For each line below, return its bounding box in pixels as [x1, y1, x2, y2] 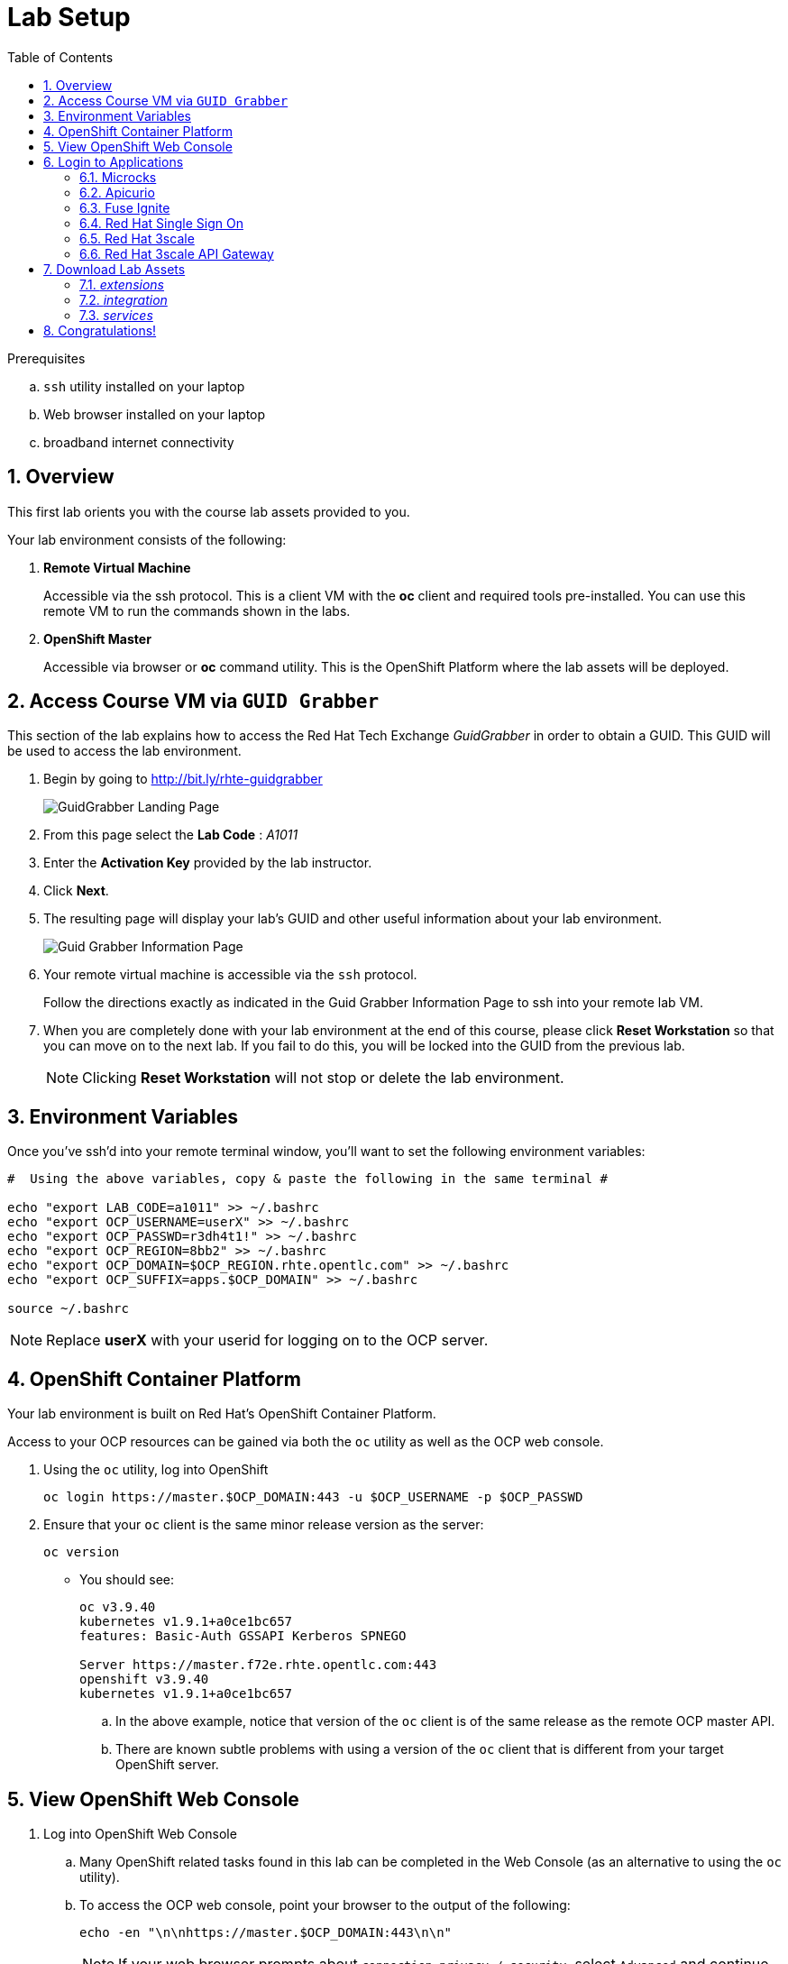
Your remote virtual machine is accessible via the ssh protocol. [43, 967, 417, 983]
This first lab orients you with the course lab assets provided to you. [7, 503, 410, 519]
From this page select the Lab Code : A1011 [43, 827, 298, 843]
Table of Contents [7, 49, 114, 65]
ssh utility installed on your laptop [43, 378, 245, 394]
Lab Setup [7, 2, 131, 32]
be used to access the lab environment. [7, 743, 242, 759]
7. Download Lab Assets [43, 261, 186, 277]
